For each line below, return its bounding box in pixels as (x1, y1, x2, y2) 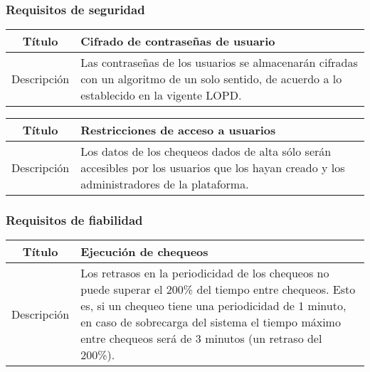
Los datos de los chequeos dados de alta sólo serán (80, 143, 332, 160)
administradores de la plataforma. (80, 176, 249, 193)
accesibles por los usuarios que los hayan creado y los (80, 159, 345, 176)
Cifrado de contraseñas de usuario (80, 33, 275, 50)
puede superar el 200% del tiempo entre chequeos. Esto (80, 281, 356, 298)
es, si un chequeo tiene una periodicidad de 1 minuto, (80, 297, 347, 314)
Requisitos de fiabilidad (6, 211, 143, 229)
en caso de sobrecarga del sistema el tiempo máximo (80, 314, 341, 331)
